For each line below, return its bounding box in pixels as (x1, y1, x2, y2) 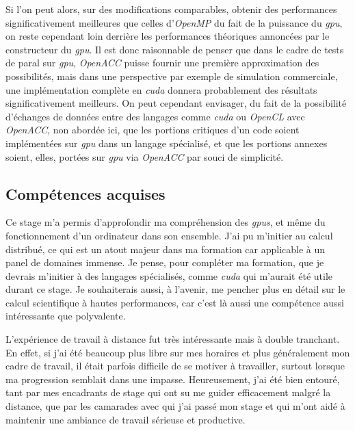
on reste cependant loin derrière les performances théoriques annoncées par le (5, 29, 330, 43)
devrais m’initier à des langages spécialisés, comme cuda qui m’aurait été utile (5, 268, 332, 283)
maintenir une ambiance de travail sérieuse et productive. (5, 412, 246, 426)
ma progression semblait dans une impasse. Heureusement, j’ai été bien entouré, (5, 371, 340, 386)
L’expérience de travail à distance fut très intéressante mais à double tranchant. (5, 332, 340, 346)
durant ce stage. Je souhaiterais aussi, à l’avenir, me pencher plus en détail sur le (5, 282, 345, 296)
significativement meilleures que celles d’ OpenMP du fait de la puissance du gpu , (5, 15, 343, 29)
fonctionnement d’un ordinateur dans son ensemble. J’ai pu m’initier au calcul (5, 228, 333, 242)
